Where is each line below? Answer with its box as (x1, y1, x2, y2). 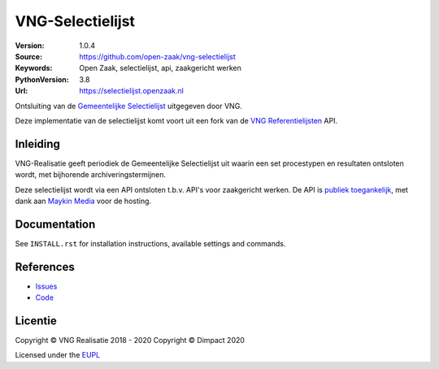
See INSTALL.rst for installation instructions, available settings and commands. (15, 238, 286, 248)
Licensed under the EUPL (15, 350, 101, 360)
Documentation (15, 217, 96, 231)
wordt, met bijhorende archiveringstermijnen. (15, 170, 167, 180)
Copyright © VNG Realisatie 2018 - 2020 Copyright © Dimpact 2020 (15, 336, 246, 345)
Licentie (15, 314, 57, 328)
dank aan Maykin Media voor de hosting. (15, 196, 152, 206)
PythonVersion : (15, 74, 69, 85)
